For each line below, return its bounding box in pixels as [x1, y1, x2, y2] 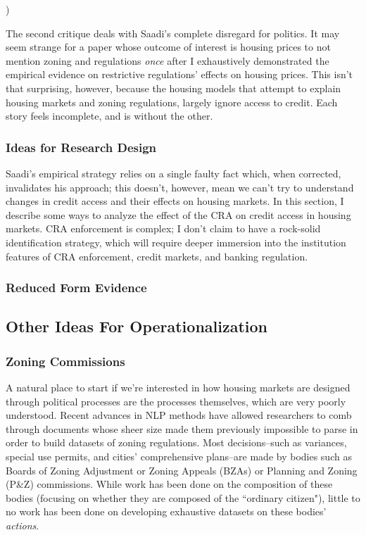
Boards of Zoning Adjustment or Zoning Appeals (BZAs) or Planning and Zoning [6, 462, 358, 477]
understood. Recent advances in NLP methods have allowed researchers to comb [6, 408, 352, 422]
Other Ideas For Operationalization [6, 315, 267, 337]
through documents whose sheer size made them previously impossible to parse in [6, 421, 358, 436]
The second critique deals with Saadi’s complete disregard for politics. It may [6, 25, 340, 40]
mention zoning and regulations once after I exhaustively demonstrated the [6, 53, 329, 68]
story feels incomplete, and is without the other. [6, 108, 213, 123]
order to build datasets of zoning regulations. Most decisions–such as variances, [6, 435, 347, 450]
